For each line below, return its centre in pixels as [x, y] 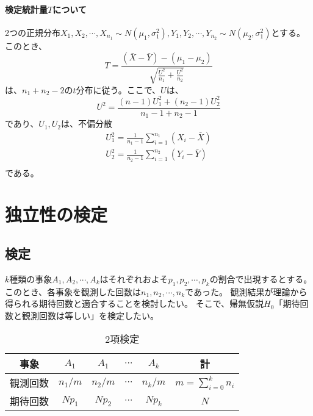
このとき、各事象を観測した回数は [73, 291]
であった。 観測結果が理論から [246, 291]
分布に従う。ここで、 [118, 89]
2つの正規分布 [33, 32]
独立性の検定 [56, 214]
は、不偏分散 [87, 124]
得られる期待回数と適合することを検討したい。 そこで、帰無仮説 [135, 303]
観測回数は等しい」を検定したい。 [90, 315]
